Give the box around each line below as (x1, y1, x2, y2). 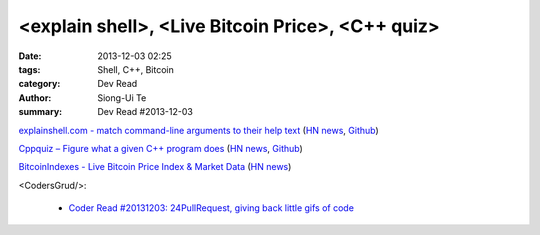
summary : (18, 106, 63, 118)
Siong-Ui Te (97, 91, 147, 104)
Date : (18, 50, 42, 62)
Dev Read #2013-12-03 (97, 106, 194, 118)
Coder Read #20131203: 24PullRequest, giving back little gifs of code (68, 202, 355, 214)
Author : (18, 91, 52, 104)
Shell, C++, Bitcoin (97, 63, 174, 75)
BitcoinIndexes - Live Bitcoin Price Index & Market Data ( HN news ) (18, 161, 292, 173)
